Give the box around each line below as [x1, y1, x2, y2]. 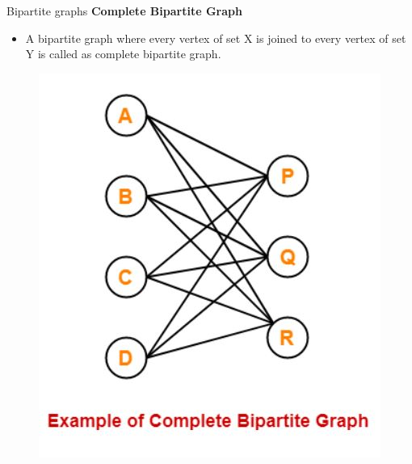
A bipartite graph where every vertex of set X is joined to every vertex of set [25, 29, 406, 46]
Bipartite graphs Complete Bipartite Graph [6, 2, 242, 19]
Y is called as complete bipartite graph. [25, 45, 221, 62]
